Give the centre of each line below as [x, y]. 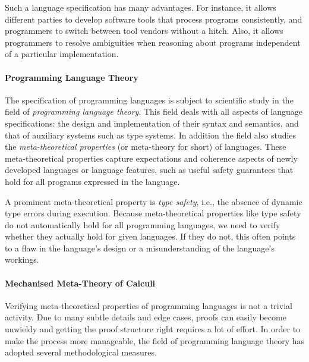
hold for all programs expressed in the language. [92, 181]
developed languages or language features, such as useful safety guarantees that [149, 170]
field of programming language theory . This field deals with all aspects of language [154, 111]
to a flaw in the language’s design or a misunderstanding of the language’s [140, 248]
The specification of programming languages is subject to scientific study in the [149, 100]
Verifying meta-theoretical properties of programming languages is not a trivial [149, 305]
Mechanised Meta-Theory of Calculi [80, 283]
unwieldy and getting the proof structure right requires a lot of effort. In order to [153, 329]
